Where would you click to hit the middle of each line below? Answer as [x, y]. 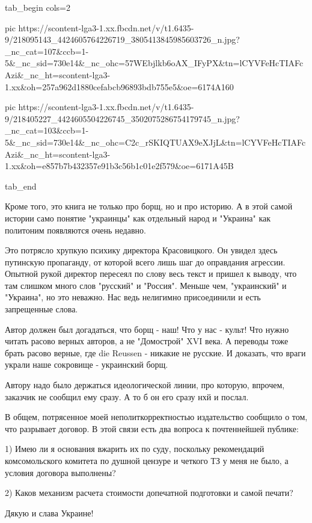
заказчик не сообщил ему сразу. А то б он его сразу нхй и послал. [127, 396]
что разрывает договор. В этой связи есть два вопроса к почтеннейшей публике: [152, 428]
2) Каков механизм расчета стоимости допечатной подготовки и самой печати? [149, 493]
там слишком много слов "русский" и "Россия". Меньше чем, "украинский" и [146, 285]
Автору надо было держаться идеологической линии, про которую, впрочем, [145, 385]
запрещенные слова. [41, 309]
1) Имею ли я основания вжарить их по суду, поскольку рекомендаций [135, 449]
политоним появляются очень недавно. [75, 230]
